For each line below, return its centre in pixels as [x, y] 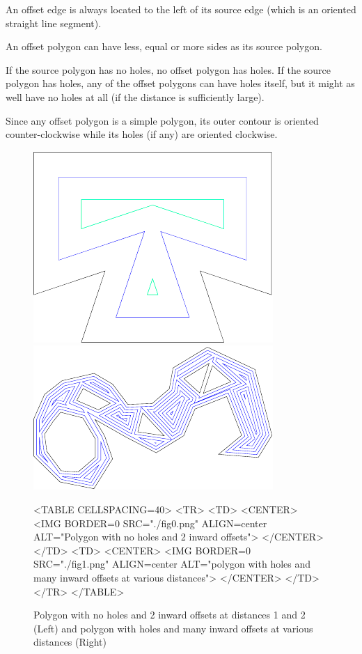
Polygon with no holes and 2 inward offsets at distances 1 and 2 [170, 615]
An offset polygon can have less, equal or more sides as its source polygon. [164, 46]
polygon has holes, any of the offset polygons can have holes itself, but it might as [180, 83]
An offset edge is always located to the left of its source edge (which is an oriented [181, 9]
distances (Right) [70, 642]
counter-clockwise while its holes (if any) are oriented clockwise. [142, 134]
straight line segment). [54, 23]
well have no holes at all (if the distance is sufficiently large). [135, 96]
